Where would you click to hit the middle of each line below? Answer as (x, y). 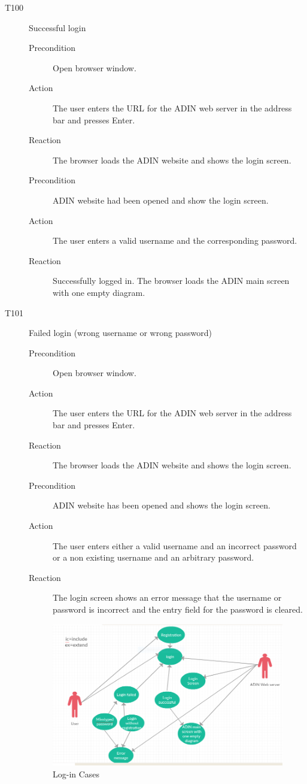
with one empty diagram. (99, 292)
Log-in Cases (76, 774)
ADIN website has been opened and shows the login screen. (162, 505)
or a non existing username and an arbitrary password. (153, 557)
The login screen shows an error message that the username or (167, 597)
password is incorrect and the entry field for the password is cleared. (178, 609)
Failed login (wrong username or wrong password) (120, 333)
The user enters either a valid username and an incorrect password (175, 545)
